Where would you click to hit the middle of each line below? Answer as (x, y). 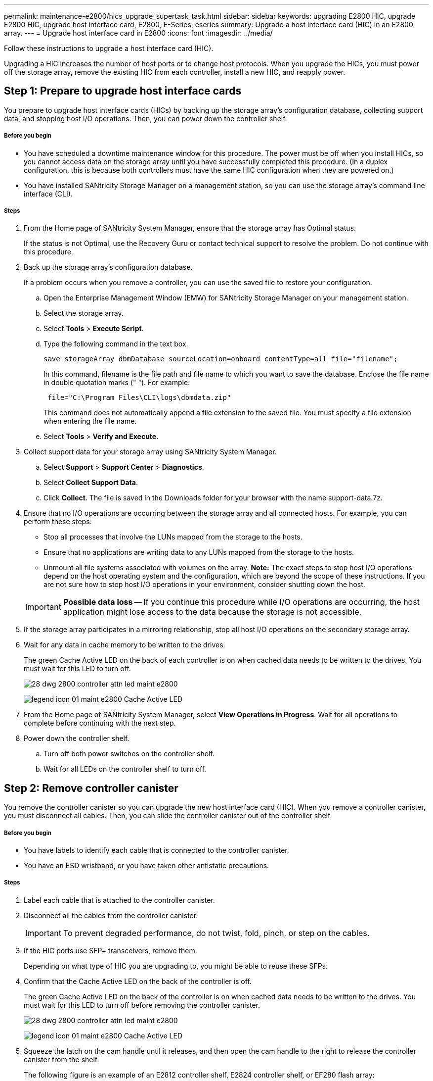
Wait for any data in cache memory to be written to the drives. (125, 645)
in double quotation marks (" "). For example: (117, 383)
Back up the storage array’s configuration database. (108, 267)
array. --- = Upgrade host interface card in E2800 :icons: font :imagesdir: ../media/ (138, 33)
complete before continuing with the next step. (100, 723)
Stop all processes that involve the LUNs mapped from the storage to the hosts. (173, 537)
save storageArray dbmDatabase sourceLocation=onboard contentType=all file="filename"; (221, 359)
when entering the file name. (90, 421)
